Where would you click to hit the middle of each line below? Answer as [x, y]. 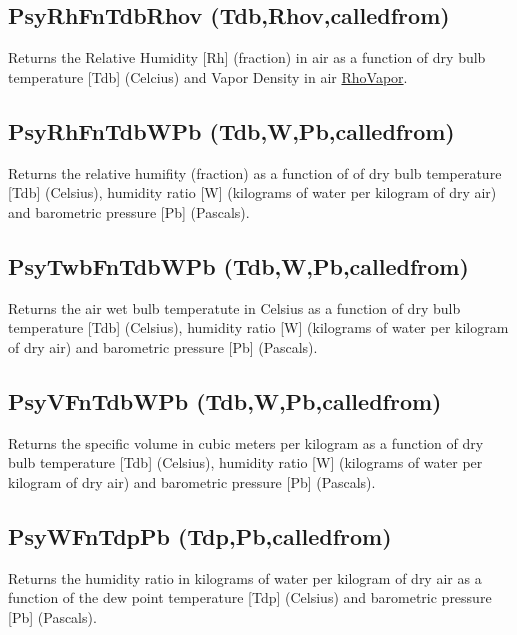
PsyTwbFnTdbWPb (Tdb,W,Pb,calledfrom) [238, 265]
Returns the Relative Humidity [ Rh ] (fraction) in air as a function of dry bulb [247, 57]
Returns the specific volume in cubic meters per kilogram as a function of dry [246, 442]
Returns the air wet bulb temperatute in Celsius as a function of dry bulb [234, 307]
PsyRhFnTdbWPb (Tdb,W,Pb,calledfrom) [231, 130]
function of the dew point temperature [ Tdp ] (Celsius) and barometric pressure [250, 597]
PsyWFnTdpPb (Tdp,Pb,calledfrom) [200, 535]
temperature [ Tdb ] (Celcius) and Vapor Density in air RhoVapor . [208, 76]
